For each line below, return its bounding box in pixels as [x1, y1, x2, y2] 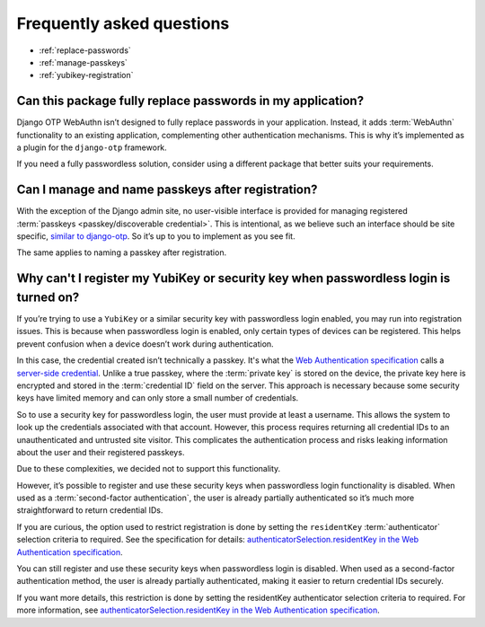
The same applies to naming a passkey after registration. [16, 247, 227, 258]
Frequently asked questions [16, 13, 230, 33]
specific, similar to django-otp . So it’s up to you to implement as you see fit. [16, 231, 295, 242]
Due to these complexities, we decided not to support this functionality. [16, 464, 281, 474]
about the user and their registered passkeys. [16, 446, 185, 457]
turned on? [16, 289, 80, 305]
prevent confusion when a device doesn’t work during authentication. [16, 338, 274, 349]
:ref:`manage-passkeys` [39, 57, 128, 67]
